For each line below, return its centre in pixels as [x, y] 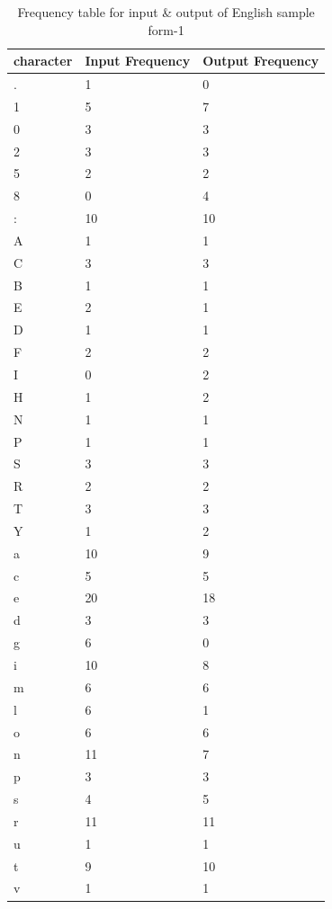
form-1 [166, 29]
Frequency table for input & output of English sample [166, 12]
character [43, 61]
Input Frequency [138, 61]
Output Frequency [261, 61]
